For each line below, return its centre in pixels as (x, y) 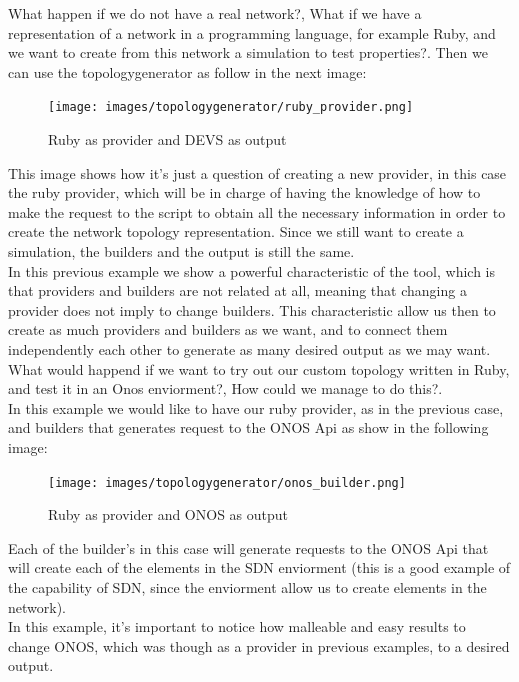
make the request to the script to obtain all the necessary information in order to (257, 211)
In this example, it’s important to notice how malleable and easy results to (237, 626)
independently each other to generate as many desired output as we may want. (249, 348)
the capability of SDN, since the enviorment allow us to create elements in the (247, 586)
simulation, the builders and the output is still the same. (181, 251)
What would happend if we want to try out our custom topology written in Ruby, (259, 368)
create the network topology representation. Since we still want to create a (236, 231)
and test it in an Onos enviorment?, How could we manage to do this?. (225, 388)
